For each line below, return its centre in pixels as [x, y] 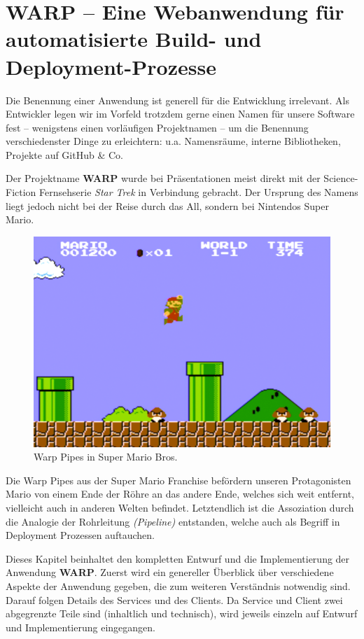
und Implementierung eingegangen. [80, 627]
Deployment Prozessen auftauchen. [80, 535]
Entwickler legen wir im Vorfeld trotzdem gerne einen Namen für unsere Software [180, 114]
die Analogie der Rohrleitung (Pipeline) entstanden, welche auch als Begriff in [173, 521]
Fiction [21, 192]
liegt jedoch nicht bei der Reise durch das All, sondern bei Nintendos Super [167, 205]
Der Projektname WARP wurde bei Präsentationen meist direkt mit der [163, 178]
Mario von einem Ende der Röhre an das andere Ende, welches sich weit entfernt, [180, 494]
